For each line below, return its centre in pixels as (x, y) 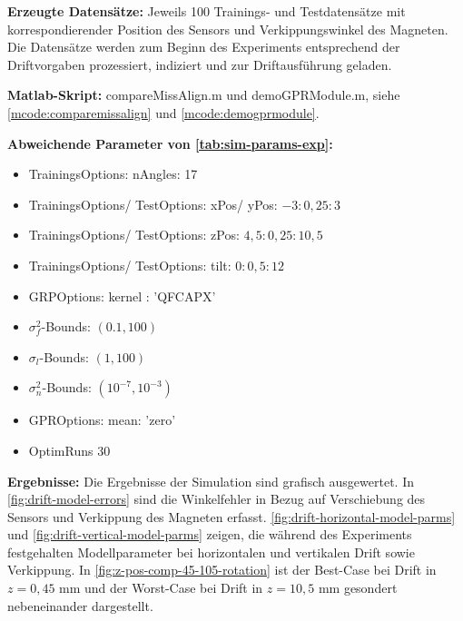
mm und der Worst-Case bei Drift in (161, 588)
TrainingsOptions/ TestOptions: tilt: (130, 265)
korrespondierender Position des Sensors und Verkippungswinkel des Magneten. (228, 29)
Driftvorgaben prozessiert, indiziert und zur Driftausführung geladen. (200, 64)
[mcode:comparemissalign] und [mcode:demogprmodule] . (163, 112)
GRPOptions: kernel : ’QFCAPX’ (122, 296)
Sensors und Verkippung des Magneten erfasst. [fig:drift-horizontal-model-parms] (231, 516)
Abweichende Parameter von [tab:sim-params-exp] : (170, 143)
